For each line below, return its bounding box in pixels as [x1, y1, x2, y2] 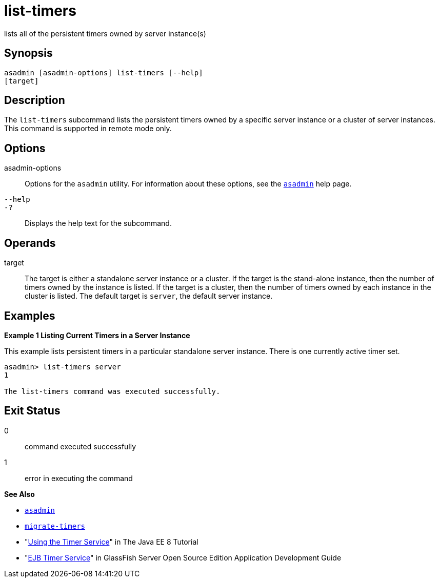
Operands [4, 236, 56, 250]
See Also [4, 489, 35, 498]
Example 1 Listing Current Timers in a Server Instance [4, 330, 190, 340]
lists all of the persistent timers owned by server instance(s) [4, 29, 206, 38]
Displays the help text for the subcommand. [25, 219, 172, 228]
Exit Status [4, 404, 61, 418]
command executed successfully [25, 442, 136, 451]
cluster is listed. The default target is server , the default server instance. [25, 292, 273, 301]
